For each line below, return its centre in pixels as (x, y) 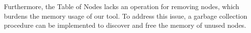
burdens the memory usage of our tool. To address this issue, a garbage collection (126, 16)
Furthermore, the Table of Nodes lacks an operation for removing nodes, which (122, 6)
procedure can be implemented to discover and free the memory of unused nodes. (125, 25)
